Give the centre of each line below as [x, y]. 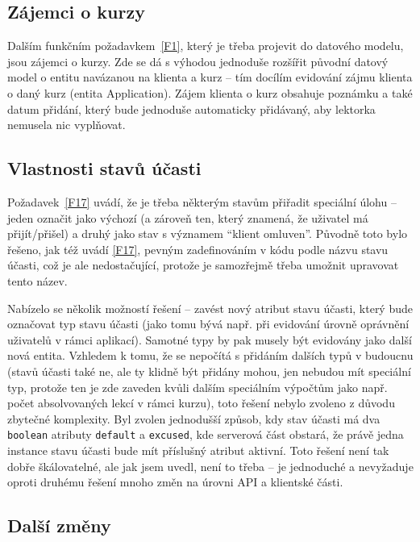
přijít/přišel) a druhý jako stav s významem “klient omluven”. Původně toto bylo [208, 233]
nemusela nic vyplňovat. [67, 125]
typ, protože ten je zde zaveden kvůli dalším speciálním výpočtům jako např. [198, 387]
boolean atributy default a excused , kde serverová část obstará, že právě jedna [206, 434]
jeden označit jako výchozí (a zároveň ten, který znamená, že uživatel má [188, 217]
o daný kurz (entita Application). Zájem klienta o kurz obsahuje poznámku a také [210, 92]
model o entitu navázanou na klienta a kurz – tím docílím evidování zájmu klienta [210, 77]
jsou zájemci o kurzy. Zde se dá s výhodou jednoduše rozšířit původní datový [198, 61]
